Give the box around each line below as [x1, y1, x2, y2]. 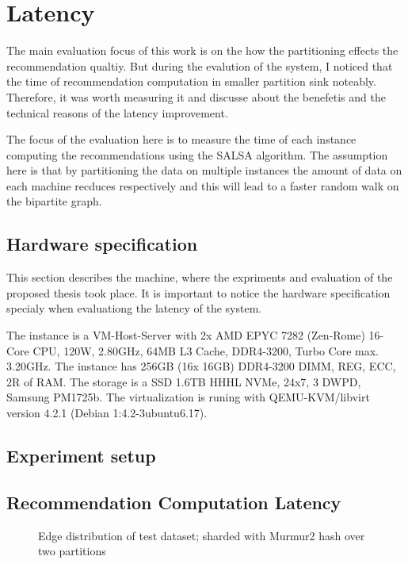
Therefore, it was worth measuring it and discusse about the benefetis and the [6, 88, 386, 105]
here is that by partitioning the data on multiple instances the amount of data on [6, 162, 402, 178]
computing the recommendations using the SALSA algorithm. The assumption [6, 146, 388, 163]
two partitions [38, 543, 106, 559]
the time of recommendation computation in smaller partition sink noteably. [6, 73, 376, 90]
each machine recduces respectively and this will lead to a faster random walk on [6, 177, 399, 194]
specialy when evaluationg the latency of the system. [6, 300, 262, 317]
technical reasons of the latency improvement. [6, 104, 228, 121]
